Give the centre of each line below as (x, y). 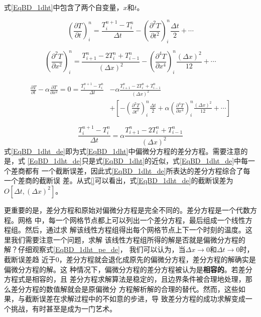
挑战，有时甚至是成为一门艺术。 (63, 308)
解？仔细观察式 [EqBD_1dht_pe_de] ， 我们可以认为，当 (95, 249)
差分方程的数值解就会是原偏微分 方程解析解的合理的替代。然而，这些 (124, 289)
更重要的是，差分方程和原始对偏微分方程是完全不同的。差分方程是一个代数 (127, 210)
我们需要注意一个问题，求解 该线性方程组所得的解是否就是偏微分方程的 (128, 239)
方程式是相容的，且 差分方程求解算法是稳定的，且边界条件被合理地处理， (125, 279)
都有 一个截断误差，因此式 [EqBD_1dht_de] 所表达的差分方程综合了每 (138, 170)
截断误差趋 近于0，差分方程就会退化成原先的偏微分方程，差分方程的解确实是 (130, 259)
